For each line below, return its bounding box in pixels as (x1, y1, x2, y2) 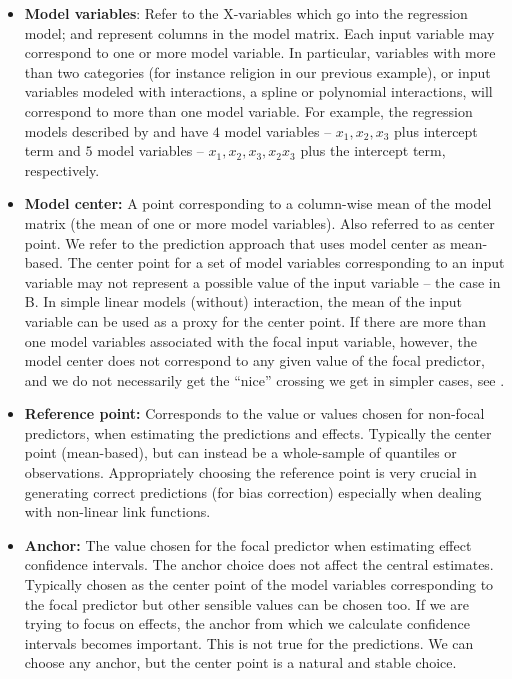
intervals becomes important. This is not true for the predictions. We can (24, 632, 474, 653)
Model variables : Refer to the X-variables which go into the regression (24, 3, 468, 23)
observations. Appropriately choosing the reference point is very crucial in (24, 462, 477, 483)
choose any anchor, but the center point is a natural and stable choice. (24, 652, 457, 673)
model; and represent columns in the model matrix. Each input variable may (24, 22, 495, 43)
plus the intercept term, (300, 140, 446, 161)
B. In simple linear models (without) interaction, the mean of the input (24, 291, 462, 312)
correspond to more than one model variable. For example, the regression (24, 100, 473, 121)
